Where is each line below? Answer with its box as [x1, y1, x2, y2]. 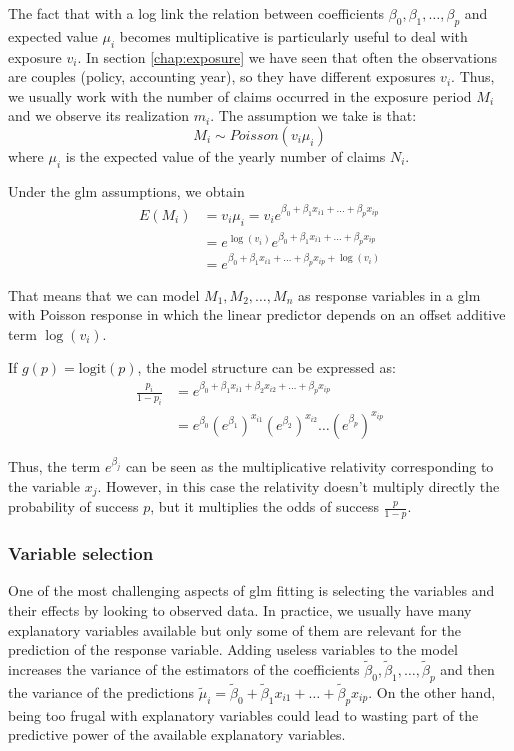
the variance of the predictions [8, 681, 195, 702]
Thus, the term [8, 456, 101, 477]
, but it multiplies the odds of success [150, 496, 379, 517]
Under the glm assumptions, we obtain [8, 180, 245, 201]
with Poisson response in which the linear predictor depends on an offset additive [8, 304, 506, 325]
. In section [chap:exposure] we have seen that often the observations [77, 46, 498, 67]
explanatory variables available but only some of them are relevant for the [8, 619, 462, 640]
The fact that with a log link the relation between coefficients [8, 3, 385, 23]
